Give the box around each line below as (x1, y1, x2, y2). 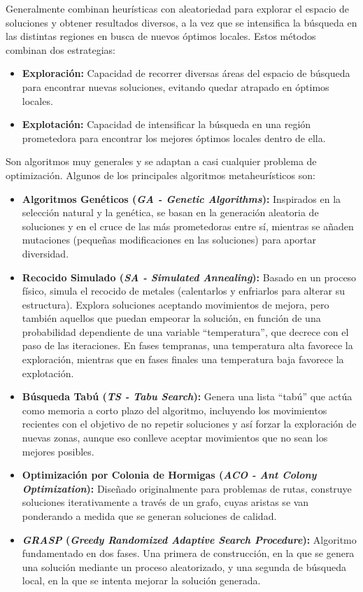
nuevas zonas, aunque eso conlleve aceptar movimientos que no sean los (22, 430, 328, 445)
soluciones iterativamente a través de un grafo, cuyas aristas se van (22, 495, 309, 509)
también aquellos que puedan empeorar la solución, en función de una (22, 311, 321, 325)
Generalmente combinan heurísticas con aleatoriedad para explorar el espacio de (6, 1, 349, 15)
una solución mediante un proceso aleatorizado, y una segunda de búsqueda (22, 559, 346, 574)
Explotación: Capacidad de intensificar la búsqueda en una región (22, 117, 311, 132)
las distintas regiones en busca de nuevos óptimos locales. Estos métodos (6, 29, 316, 43)
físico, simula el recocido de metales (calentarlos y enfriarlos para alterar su (22, 283, 345, 298)
